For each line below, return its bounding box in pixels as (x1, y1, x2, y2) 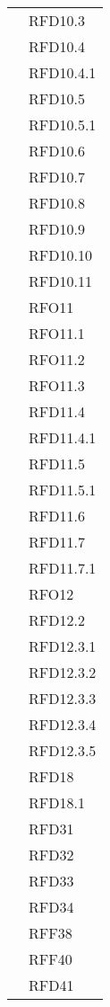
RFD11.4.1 (29, 427, 97, 448)
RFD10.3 (29, 10, 85, 31)
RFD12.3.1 (29, 636, 97, 656)
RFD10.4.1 (29, 62, 97, 83)
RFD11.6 (29, 505, 85, 526)
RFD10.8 (29, 192, 85, 213)
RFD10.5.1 (29, 114, 97, 135)
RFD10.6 (29, 140, 85, 161)
